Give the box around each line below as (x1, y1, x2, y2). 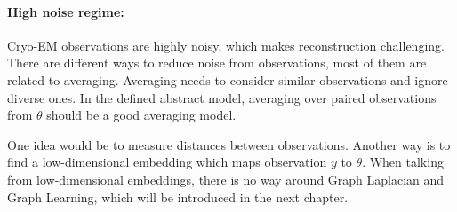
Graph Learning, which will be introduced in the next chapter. (7, 187, 349, 206)
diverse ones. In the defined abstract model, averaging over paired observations (7, 88, 437, 106)
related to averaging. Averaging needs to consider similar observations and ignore (7, 70, 448, 89)
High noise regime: (7, 2, 124, 20)
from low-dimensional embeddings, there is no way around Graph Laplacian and (7, 169, 445, 188)
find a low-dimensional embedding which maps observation (7, 153, 327, 171)
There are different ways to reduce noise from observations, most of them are (7, 53, 427, 72)
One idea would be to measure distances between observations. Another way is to (7, 135, 451, 153)
